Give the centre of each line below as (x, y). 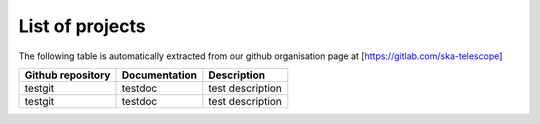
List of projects (82, 26)
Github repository (67, 75)
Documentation (159, 75)
